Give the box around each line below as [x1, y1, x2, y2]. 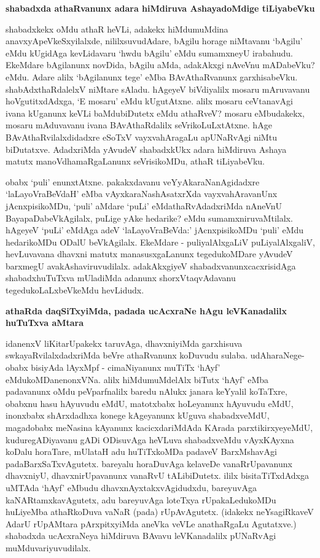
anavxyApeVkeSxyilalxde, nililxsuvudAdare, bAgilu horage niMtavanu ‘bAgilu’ [6, 34, 303, 47]
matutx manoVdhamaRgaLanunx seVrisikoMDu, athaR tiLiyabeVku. [6, 155, 265, 168]
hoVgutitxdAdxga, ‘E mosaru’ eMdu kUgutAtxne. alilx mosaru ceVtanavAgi [6, 95, 293, 107]
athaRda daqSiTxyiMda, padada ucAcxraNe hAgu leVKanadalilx [6, 304, 287, 317]
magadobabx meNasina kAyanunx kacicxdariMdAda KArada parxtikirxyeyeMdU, [6, 421, 313, 433]
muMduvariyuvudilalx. [6, 541, 91, 554]
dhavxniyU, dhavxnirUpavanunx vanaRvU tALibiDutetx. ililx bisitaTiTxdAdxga [6, 469, 309, 482]
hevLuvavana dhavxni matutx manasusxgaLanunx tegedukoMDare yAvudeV [6, 247, 293, 260]
